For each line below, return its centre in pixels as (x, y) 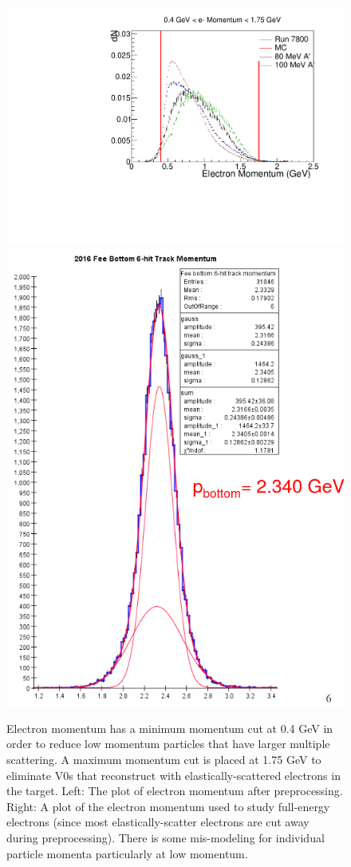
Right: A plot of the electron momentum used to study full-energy (168, 806)
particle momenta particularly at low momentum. (127, 853)
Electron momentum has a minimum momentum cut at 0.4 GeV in (170, 728)
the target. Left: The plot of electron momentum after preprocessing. (175, 791)
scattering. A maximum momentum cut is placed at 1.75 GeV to (164, 760)
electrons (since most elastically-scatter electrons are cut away (158, 822)
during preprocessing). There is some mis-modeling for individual (166, 837)
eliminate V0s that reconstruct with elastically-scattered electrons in (174, 775)
